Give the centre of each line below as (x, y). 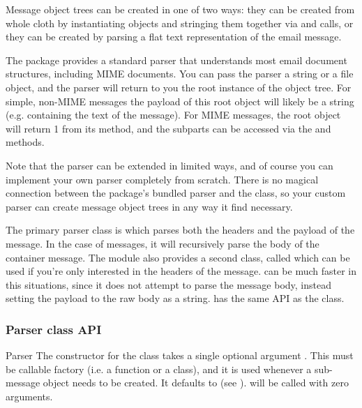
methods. (25, 142)
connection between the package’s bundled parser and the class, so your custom (176, 193)
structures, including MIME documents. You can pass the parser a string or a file (180, 74)
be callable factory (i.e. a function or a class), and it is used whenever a (159, 369)
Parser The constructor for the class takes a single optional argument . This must (180, 355)
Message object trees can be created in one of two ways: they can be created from (180, 9)
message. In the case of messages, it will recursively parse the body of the (163, 243)
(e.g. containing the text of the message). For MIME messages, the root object (173, 115)
